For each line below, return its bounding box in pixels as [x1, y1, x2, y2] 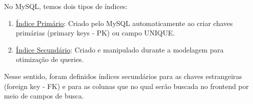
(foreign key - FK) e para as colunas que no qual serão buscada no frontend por [4, 80, 249, 91]
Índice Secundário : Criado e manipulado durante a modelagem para [16, 44, 224, 54]
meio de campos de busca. [4, 90, 84, 101]
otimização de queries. [16, 54, 84, 64]
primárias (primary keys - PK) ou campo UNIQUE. [16, 27, 175, 38]
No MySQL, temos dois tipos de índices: [4, 1, 128, 11]
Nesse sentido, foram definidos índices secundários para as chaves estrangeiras [4, 70, 242, 81]
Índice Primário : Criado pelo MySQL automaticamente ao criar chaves [16, 17, 233, 28]
